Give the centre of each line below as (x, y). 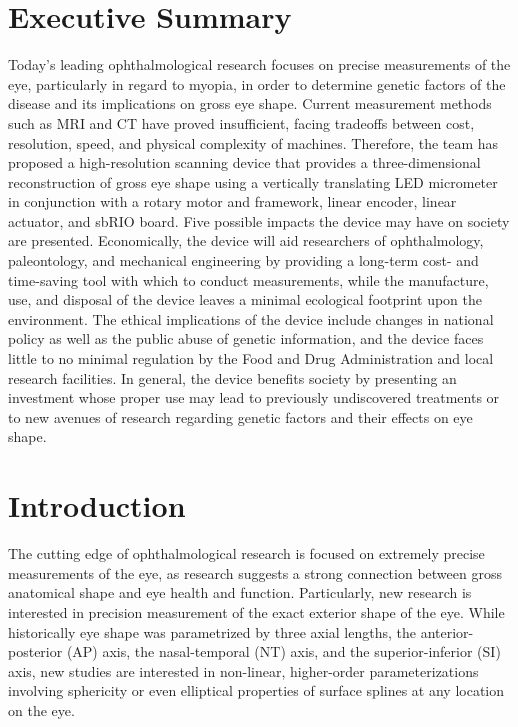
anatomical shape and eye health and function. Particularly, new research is (240, 592)
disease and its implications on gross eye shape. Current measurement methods (250, 103)
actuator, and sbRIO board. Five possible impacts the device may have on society (259, 220)
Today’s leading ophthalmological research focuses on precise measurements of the (259, 64)
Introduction (97, 505)
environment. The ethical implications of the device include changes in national (251, 318)
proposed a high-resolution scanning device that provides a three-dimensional (244, 162)
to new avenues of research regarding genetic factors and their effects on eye (240, 416)
